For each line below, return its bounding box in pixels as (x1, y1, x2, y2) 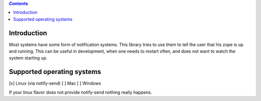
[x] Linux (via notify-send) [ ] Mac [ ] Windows (9, 80, 101, 87)
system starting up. (9, 55, 48, 61)
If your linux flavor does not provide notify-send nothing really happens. (9, 89, 152, 95)
